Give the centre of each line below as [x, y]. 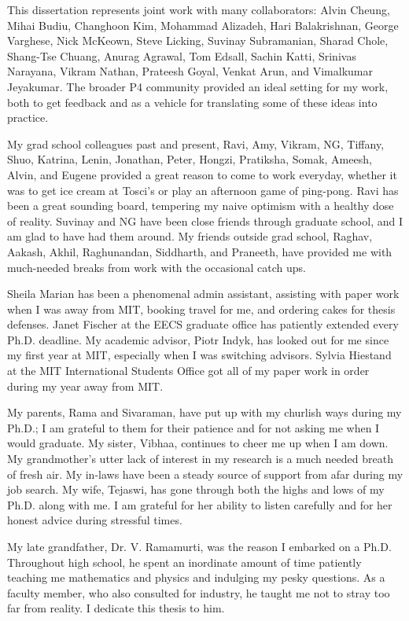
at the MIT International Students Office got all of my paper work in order [188, 371]
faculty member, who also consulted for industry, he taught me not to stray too [199, 592]
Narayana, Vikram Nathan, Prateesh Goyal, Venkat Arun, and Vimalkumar [190, 71]
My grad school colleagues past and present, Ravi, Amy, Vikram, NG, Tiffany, [196, 143]
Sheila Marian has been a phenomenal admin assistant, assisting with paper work [203, 294]
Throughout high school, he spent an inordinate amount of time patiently [184, 562]
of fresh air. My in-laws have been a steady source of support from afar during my [205, 474]
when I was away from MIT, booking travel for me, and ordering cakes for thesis [201, 309]
